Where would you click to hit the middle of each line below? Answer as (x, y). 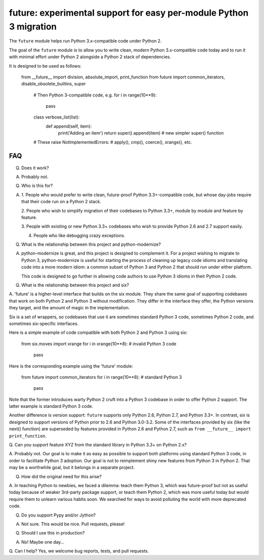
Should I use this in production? (53, 533)
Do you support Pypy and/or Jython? (58, 515)
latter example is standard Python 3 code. (51, 406)
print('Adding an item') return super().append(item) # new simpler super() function (141, 133)
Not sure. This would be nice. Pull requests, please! (73, 524)
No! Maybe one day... (43, 542)
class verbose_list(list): (57, 117)
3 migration (33, 26)
